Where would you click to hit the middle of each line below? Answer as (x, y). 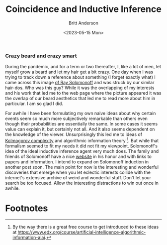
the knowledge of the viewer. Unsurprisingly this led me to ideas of (74, 134)
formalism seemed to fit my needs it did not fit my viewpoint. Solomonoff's (82, 146)
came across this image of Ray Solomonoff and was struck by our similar (80, 83)
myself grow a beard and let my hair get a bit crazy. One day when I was (79, 72)
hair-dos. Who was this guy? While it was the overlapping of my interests (80, 88)
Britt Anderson (83, 23)
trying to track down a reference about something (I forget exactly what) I (80, 77)
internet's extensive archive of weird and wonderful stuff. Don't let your (78, 177)
